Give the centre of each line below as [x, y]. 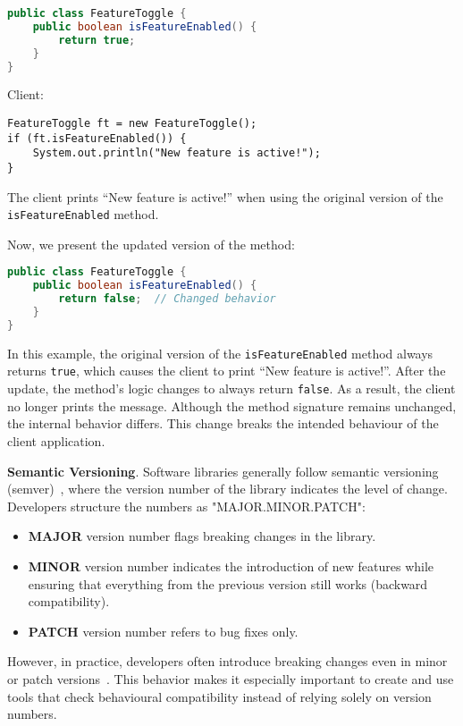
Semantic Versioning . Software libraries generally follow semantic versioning [223, 471]
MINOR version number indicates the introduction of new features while [231, 566]
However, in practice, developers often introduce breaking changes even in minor [227, 661]
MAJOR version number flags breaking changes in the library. [202, 536]
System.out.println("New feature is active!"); [177, 153]
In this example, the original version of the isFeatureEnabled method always [220, 353]
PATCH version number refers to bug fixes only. [163, 631]
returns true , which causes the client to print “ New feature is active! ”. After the [227, 371]
